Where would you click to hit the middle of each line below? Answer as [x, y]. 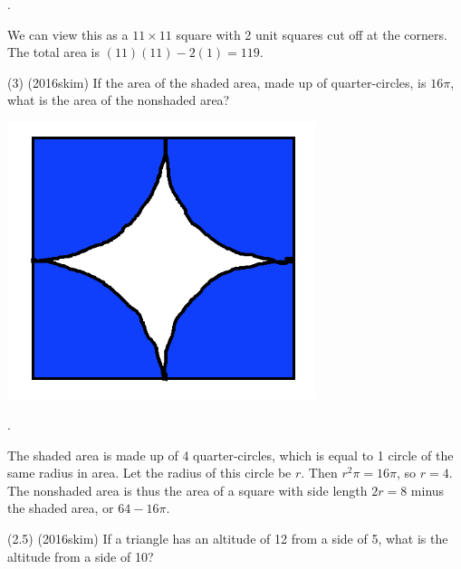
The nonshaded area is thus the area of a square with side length [187, 490]
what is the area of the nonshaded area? [119, 100]
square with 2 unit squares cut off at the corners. [312, 34]
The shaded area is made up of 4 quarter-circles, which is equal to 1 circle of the [230, 455]
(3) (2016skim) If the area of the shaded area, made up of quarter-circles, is [217, 82]
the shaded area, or [61, 508]
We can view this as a [68, 34]
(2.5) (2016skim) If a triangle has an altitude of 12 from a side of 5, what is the [228, 539]
